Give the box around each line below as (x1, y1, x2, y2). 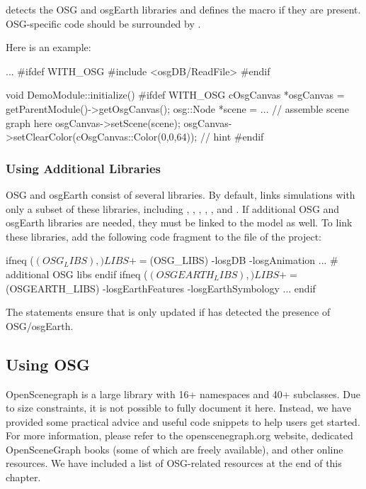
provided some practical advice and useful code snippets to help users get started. (6, 414, 360, 429)
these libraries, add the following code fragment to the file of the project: (6, 229, 321, 243)
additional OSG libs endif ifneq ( (6, 266, 148, 281)
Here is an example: (6, 40, 91, 55)
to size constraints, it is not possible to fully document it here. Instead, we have (6, 400, 351, 415)
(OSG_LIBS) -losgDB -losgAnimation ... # (149, 253, 338, 268)
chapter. (6, 470, 41, 485)
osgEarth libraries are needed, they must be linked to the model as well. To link (6, 215, 353, 230)
